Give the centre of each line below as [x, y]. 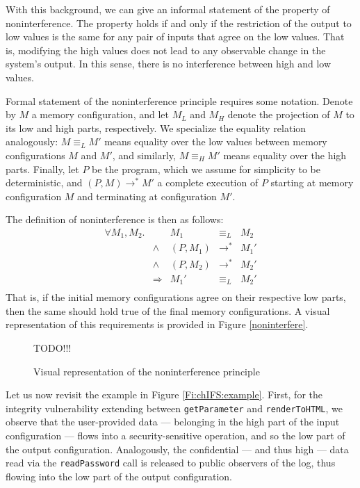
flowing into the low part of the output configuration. [119, 476]
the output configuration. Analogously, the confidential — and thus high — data [177, 449]
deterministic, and [44, 182]
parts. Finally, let [42, 169]
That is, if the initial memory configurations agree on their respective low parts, [176, 297]
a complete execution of [208, 182]
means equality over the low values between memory [216, 141]
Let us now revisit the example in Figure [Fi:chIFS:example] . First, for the [164, 395]
